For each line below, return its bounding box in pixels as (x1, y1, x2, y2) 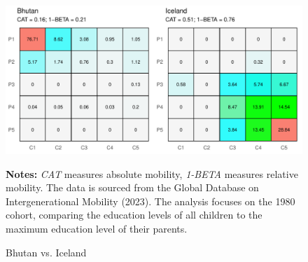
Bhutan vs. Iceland (6, 244, 87, 259)
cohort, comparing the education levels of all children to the (6, 207, 262, 222)
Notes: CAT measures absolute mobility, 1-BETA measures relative (6, 166, 298, 181)
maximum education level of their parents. (6, 221, 188, 235)
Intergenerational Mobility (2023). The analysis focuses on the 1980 (6, 193, 295, 208)
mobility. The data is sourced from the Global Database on (6, 180, 259, 195)
